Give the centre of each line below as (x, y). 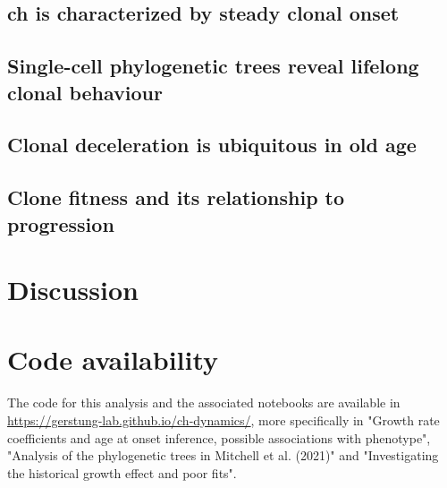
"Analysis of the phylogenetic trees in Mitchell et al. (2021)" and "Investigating (223, 455)
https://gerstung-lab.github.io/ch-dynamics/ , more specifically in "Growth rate (223, 420)
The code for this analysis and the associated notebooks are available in (204, 402)
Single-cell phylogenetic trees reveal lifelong (213, 66)
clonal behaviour (85, 92)
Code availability (113, 360)
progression (61, 223)
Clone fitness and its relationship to (176, 197)
